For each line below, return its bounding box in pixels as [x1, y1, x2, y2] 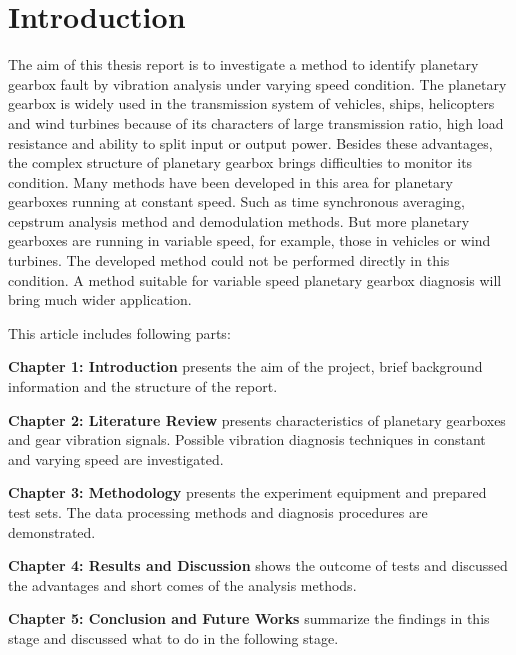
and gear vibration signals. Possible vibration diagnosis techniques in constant [8, 429, 486, 450]
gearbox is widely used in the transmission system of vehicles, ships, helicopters [8, 93, 495, 114]
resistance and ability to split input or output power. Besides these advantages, [8, 132, 493, 153]
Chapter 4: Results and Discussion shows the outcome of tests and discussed [8, 555, 508, 576]
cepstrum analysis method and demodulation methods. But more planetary [8, 210, 470, 231]
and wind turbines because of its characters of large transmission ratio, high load [8, 112, 504, 133]
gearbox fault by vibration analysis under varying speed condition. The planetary [8, 73, 507, 94]
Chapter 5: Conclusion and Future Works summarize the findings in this [8, 608, 490, 629]
